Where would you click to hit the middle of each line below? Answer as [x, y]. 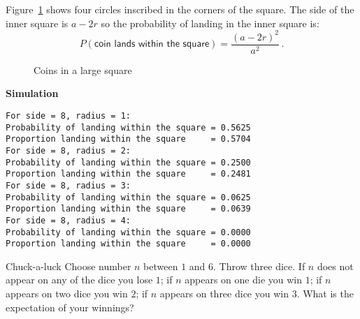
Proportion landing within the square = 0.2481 [128, 174]
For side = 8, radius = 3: [68, 185]
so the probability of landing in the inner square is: [210, 23]
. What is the [325, 293]
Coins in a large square [83, 69]
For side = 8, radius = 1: [68, 116]
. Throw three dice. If [259, 266]
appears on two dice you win [67, 293]
